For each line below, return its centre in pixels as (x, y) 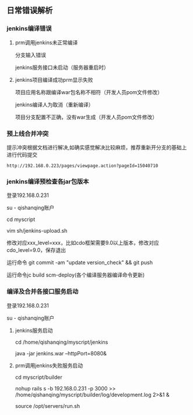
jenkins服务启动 (34, 330)
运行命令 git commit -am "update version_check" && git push (80, 262)
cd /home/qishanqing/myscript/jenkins (62, 342)
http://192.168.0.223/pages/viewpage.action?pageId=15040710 (83, 165)
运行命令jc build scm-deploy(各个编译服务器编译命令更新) (76, 275)
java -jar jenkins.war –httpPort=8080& (61, 353)
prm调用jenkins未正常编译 (46, 42)
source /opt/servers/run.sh (48, 406)
